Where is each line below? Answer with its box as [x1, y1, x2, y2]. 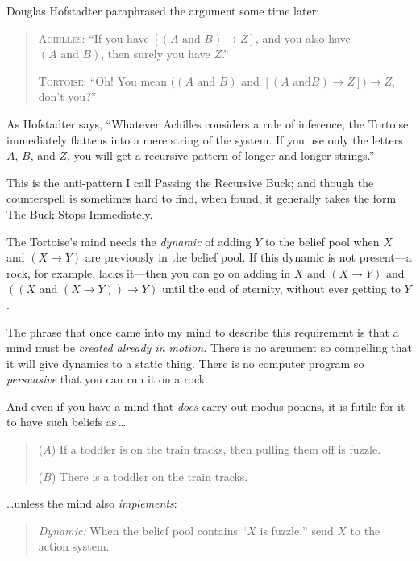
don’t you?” [38, 88, 97, 105]
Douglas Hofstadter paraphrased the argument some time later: [6, 2, 320, 19]
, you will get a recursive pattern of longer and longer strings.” [67, 147, 375, 164]
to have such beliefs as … [6, 413, 127, 430]
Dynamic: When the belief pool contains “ [38, 521, 247, 538]
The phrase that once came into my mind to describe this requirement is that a [6, 323, 399, 340]
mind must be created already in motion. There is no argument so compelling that [6, 339, 412, 356]
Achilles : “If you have [38, 29, 149, 46]
